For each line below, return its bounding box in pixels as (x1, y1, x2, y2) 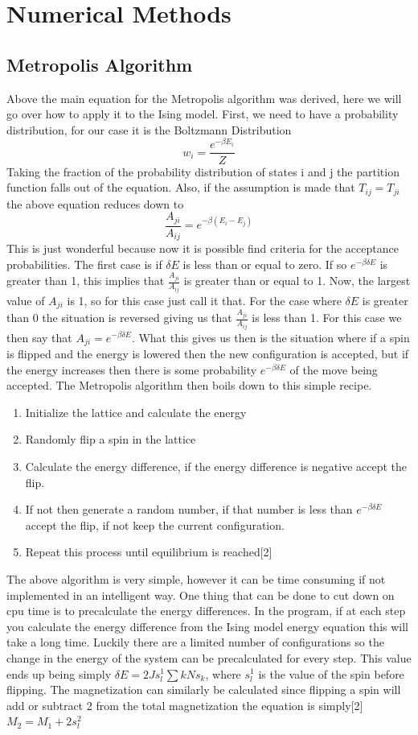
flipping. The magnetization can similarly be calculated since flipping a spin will (6, 681, 401, 698)
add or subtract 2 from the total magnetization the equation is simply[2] (6, 696, 363, 713)
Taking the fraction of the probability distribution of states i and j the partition (6, 163, 400, 180)
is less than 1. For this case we (252, 309, 402, 326)
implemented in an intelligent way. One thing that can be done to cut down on (6, 586, 395, 603)
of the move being (289, 361, 378, 378)
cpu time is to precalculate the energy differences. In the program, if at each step (6, 602, 406, 619)
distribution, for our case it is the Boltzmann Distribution (6, 121, 292, 138)
